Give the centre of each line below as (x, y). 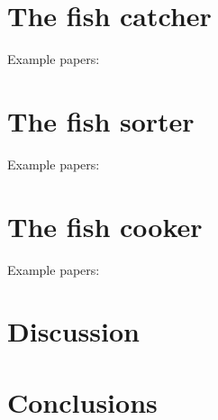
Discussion (73, 331)
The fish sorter (101, 120)
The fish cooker (105, 226)
